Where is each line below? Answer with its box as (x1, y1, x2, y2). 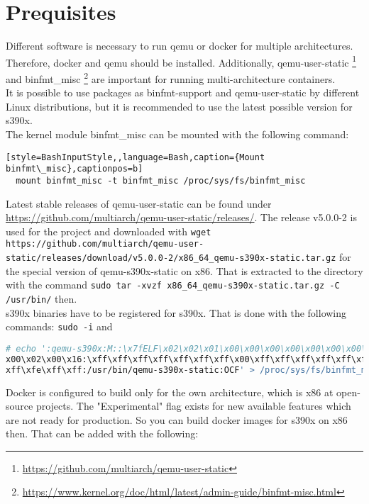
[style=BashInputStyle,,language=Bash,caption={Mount (6, 152, 265, 162)
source (6, 398, 33, 413)
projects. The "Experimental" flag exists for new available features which (35, 398, 351, 413)
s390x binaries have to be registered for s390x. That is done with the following (6, 305, 347, 320)
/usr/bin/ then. (6, 291, 77, 306)
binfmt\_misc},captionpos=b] (6, 164, 143, 174)
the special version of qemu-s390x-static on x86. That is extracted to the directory (6, 263, 363, 278)
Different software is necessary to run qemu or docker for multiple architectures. (6, 38, 353, 53)
